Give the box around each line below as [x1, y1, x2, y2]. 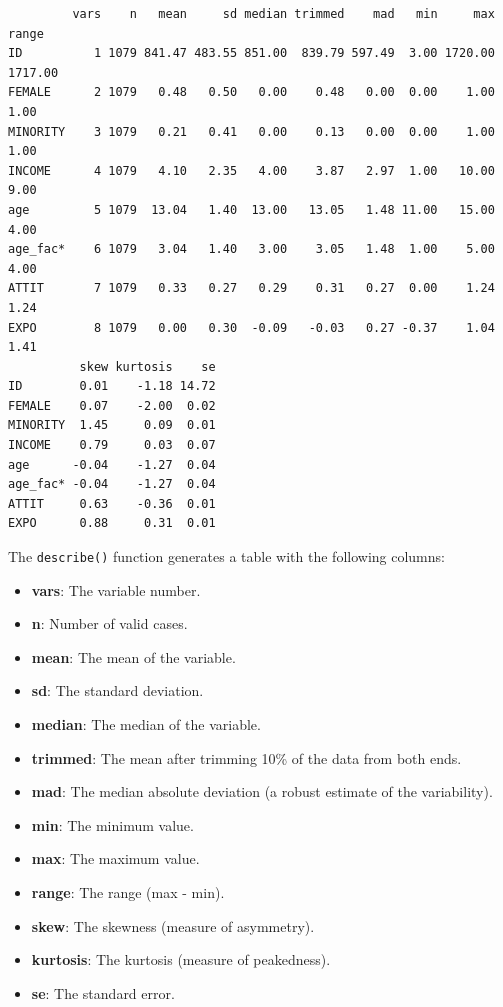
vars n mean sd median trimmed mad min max [72, 7, 495, 21]
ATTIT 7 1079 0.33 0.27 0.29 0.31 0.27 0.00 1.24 [8, 281, 495, 296]
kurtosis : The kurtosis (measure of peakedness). [31, 949, 331, 970]
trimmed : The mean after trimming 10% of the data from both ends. [31, 747, 462, 768]
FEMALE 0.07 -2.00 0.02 [8, 398, 216, 413]
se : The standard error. [31, 982, 175, 1003]
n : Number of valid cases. [31, 613, 188, 634]
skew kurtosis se [79, 359, 216, 374]
